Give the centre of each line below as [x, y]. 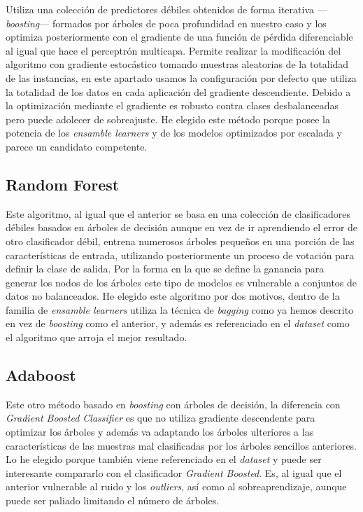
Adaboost [41, 375]
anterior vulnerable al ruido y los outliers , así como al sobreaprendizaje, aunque [176, 486]
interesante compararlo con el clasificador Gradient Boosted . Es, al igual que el [174, 472]
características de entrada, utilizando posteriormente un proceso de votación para [180, 255]
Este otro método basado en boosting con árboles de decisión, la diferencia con [173, 404]
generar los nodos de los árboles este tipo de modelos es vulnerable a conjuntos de [181, 282]
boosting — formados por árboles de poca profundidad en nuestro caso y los [166, 23]
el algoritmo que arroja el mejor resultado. [97, 337]
